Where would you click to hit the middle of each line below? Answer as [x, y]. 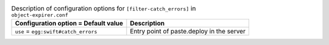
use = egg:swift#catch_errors [56, 32]
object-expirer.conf [40, 15]
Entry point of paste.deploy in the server [188, 32]
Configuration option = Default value [69, 23]
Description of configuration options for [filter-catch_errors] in [104, 9]
